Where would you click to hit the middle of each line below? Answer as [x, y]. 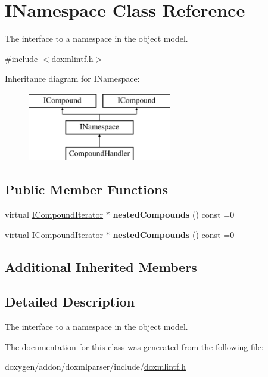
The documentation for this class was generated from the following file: [134, 346]
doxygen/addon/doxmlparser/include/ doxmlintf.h [95, 367]
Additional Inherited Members [101, 266]
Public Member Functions [86, 189]
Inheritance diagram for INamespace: [72, 78]
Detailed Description [70, 302]
